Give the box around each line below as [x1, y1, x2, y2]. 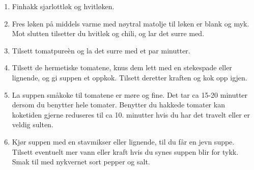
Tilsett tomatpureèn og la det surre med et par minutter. [12, 45, 190, 55]
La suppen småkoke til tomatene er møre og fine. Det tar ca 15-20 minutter [12, 89, 248, 100]
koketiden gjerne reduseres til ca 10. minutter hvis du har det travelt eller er [12, 109, 250, 120]
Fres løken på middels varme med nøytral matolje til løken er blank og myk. [12, 18, 249, 29]
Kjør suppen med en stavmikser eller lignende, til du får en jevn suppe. [12, 136, 235, 147]
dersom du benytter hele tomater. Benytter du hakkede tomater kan [12, 99, 225, 110]
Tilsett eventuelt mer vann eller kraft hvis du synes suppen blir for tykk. [12, 146, 239, 157]
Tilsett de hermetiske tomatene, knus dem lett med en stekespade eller [12, 62, 232, 73]
